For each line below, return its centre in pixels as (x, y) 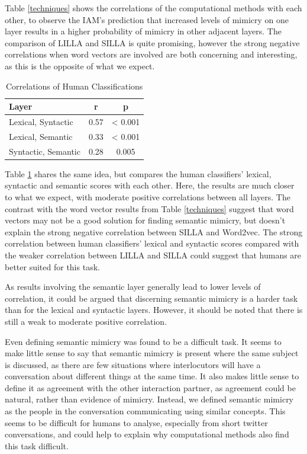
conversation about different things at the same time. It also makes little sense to (152, 376)
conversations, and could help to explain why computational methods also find (147, 434)
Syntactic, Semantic (45, 151)
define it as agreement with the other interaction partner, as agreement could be (150, 387)
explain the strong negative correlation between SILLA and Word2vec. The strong (154, 231)
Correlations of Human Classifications (74, 86)
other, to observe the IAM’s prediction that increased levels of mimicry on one (147, 19)
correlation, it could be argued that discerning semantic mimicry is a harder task (151, 298)
